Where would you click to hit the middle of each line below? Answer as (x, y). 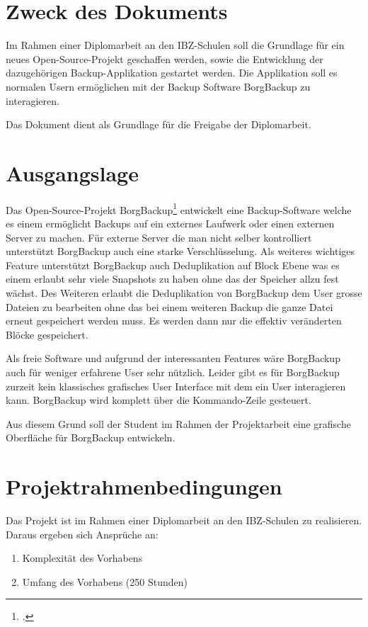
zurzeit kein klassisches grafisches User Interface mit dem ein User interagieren (176, 386)
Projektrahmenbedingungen (144, 486)
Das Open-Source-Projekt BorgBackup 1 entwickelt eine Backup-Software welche (179, 208)
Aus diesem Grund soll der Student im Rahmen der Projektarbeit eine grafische (178, 423)
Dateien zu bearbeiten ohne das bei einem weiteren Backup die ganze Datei (169, 306)
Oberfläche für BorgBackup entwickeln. (91, 437)
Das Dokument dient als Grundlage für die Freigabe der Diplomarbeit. (159, 124)
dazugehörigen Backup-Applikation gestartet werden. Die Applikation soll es (172, 73)
